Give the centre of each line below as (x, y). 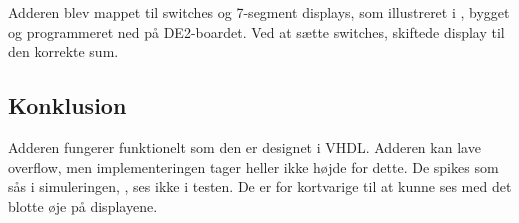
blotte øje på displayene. (83, 205)
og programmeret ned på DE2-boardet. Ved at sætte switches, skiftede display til (256, 31)
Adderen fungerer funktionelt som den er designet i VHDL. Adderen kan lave (244, 146)
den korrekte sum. (63, 51)
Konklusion (67, 105)
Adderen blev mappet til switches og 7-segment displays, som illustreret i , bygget (259, 12)
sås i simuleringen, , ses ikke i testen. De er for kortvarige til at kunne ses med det (260, 186)
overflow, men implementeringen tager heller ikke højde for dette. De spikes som (253, 166)
